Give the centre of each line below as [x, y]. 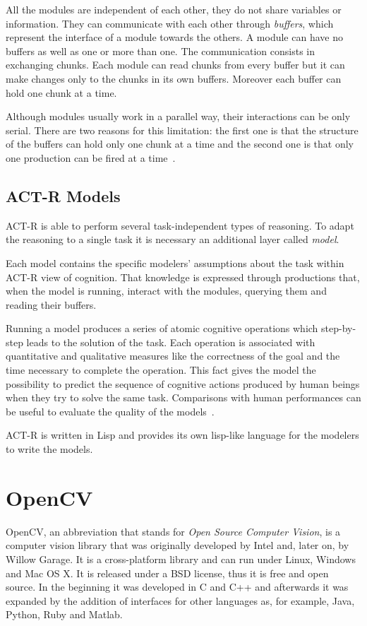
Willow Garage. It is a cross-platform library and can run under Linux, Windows [181, 559]
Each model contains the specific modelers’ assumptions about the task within [175, 262]
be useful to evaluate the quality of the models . [110, 411]
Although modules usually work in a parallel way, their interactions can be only [178, 116]
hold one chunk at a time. [61, 92]
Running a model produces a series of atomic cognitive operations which [162, 328]
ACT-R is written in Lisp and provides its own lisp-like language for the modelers [182, 435]
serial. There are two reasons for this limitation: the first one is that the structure [182, 130]
